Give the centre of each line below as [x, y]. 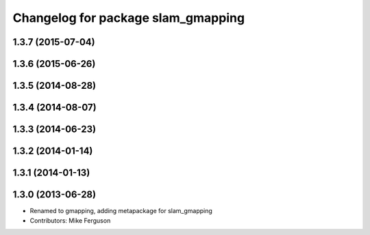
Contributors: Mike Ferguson [70, 220]
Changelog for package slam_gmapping [129, 18]
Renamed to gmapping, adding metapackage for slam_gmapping [121, 211]
